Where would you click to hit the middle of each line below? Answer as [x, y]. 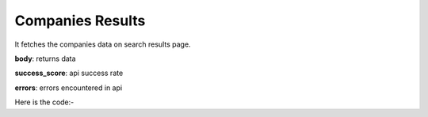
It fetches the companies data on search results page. [103, 44]
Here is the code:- [44, 102]
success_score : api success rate [69, 73]
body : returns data [45, 58]
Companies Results [80, 21]
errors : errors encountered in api [69, 88]
